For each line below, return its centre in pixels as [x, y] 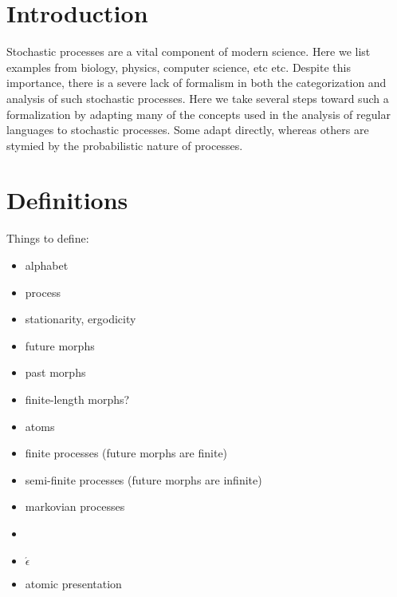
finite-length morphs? [77, 399]
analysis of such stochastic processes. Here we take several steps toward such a [198, 98]
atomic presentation [73, 583]
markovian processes [75, 506]
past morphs [55, 372]
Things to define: [48, 238]
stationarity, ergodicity [81, 319]
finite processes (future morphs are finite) [126, 453]
